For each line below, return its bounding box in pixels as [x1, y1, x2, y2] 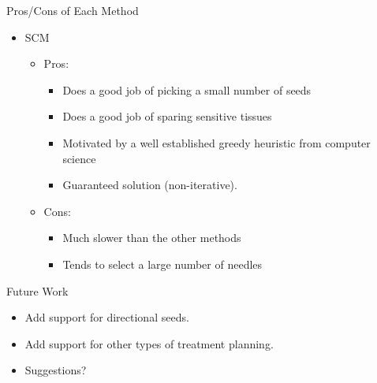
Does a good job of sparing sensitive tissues [62, 108, 272, 125]
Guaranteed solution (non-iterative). [62, 177, 237, 193]
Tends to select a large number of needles [62, 255, 263, 272]
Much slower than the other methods [62, 229, 241, 246]
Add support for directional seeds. [24, 309, 189, 325]
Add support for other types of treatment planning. [24, 335, 274, 351]
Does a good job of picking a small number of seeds [62, 81, 312, 98]
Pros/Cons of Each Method [6, 2, 139, 18]
